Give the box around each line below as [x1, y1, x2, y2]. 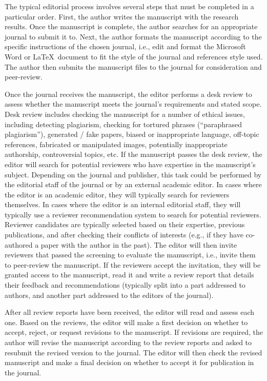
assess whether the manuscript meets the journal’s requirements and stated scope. [5, 98, 262, 109]
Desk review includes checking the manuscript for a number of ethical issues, [5, 108, 245, 119]
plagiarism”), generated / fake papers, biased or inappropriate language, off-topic [5, 129, 259, 139]
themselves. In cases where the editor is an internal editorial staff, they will [5, 199, 241, 210]
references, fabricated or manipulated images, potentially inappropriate [5, 138, 228, 149]
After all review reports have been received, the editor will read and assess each [5, 307, 255, 317]
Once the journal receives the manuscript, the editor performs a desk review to [5, 88, 252, 99]
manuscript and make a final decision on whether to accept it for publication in [5, 357, 254, 368]
